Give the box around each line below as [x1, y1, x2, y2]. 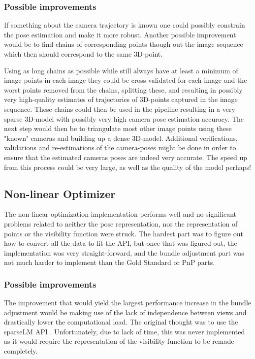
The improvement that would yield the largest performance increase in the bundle [4, 297, 252, 308]
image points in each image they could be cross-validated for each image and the [4, 75, 247, 85]
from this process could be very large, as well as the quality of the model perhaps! [4, 162, 251, 172]
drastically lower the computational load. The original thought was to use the [4, 317, 238, 327]
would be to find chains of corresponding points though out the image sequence [4, 39, 243, 49]
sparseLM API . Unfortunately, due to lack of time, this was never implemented [4, 326, 245, 336]
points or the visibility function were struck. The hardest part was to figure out [4, 228, 243, 238]
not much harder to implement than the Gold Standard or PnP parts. [4, 257, 215, 267]
